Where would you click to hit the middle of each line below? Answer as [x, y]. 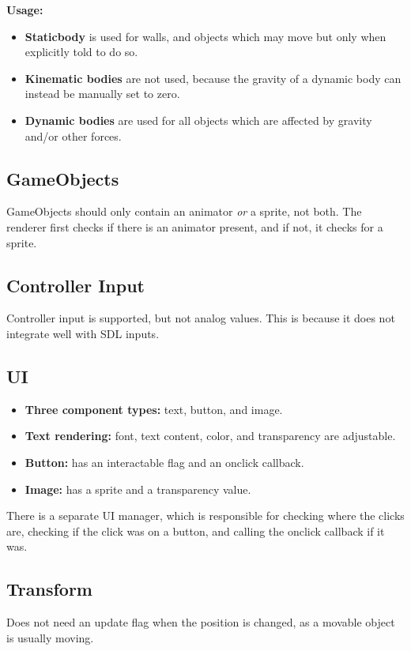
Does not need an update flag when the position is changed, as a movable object [201, 622]
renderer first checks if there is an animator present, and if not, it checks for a [195, 226]
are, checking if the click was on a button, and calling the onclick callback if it [196, 531]
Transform [49, 589]
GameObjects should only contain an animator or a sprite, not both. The [184, 211]
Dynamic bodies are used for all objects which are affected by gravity [198, 120]
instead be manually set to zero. [102, 94]
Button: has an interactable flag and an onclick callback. [164, 462]
